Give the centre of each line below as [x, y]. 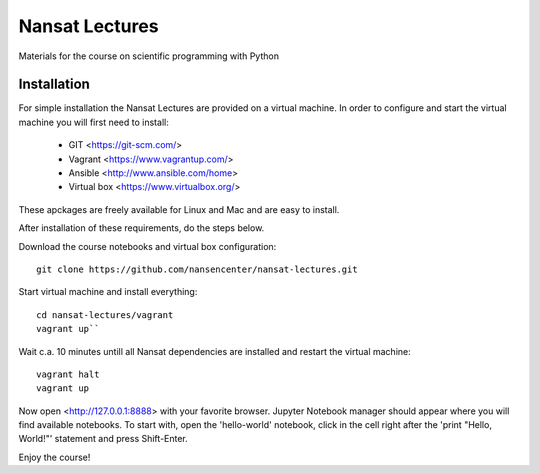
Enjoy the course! [54, 457]
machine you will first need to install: [93, 122]
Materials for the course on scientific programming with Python [149, 56]
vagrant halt [68, 374]
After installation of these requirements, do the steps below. [141, 228]
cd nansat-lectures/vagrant [105, 314]
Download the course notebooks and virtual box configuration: [147, 246]
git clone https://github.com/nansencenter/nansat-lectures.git [197, 269]
